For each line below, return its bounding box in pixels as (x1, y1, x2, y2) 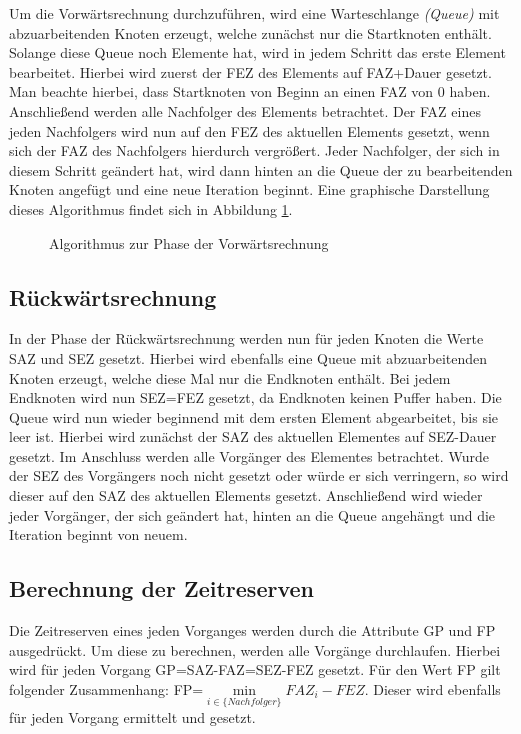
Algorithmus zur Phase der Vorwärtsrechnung (49, 232, 329, 253)
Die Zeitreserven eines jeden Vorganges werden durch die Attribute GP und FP (9, 620, 496, 641)
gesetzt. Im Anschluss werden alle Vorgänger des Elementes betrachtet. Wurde (9, 445, 489, 466)
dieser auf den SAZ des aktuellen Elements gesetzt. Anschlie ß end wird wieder (9, 485, 483, 506)
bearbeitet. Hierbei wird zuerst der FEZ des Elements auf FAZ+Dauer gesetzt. (9, 61, 492, 82)
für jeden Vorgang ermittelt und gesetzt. (9, 707, 256, 728)
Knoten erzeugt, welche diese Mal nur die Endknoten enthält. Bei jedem (9, 367, 451, 388)
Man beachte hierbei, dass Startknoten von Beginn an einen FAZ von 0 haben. (9, 81, 491, 102)
